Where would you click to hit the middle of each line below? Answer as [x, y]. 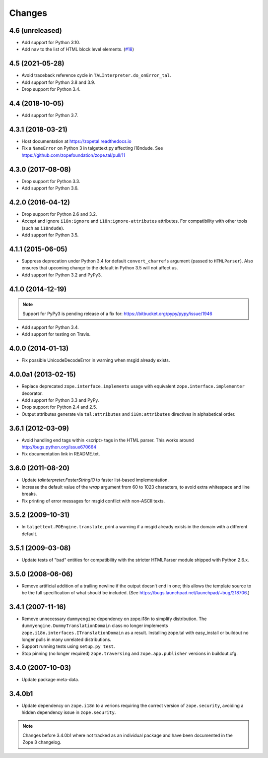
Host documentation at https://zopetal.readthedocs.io [76, 141]
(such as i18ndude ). [43, 228]
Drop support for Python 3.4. [51, 89]
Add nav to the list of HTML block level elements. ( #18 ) [78, 49]
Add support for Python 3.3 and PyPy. [60, 400]
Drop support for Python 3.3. [51, 181]
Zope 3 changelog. [42, 742]
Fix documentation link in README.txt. [61, 454]
